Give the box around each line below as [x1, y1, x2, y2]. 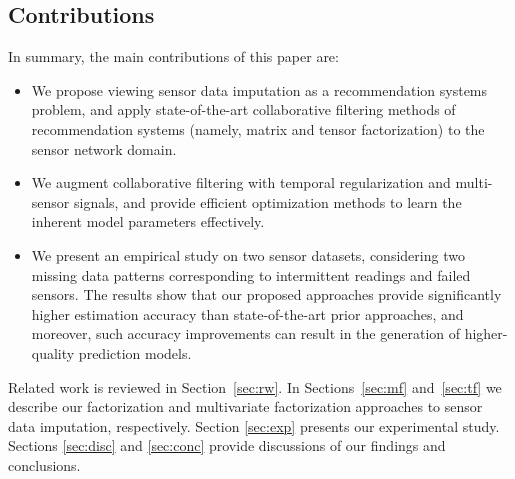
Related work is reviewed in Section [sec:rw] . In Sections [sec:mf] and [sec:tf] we [8, 376, 502, 397]
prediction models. [78, 342, 192, 363]
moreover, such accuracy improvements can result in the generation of [31, 323, 460, 344]
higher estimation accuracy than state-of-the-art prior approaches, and [31, 303, 464, 324]
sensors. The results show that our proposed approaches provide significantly [31, 284, 502, 305]
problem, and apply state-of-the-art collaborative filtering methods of [31, 99, 456, 120]
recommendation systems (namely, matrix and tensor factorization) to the [31, 118, 485, 139]
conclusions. [8, 454, 81, 475]
